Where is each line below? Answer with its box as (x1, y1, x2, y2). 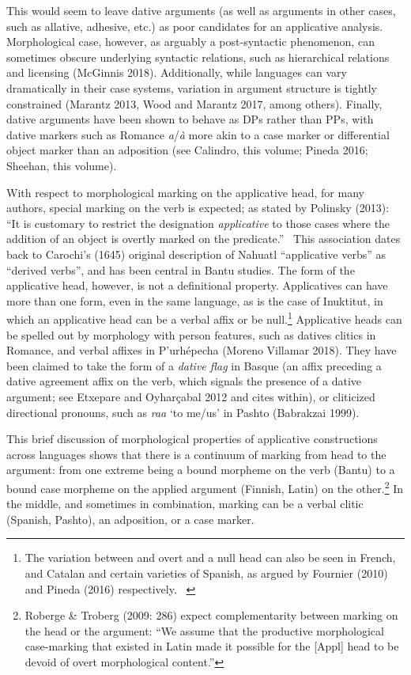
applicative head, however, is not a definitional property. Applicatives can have (6, 277, 388, 294)
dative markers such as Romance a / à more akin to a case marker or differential (6, 126, 390, 142)
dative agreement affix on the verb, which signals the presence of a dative (6, 373, 362, 389)
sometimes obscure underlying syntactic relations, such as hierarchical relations (6, 48, 390, 65)
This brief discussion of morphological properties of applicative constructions (6, 430, 378, 447)
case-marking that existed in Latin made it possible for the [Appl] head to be (25, 638, 399, 654)
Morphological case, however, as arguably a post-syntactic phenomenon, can (6, 33, 375, 50)
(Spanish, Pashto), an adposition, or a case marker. (6, 510, 255, 527)
